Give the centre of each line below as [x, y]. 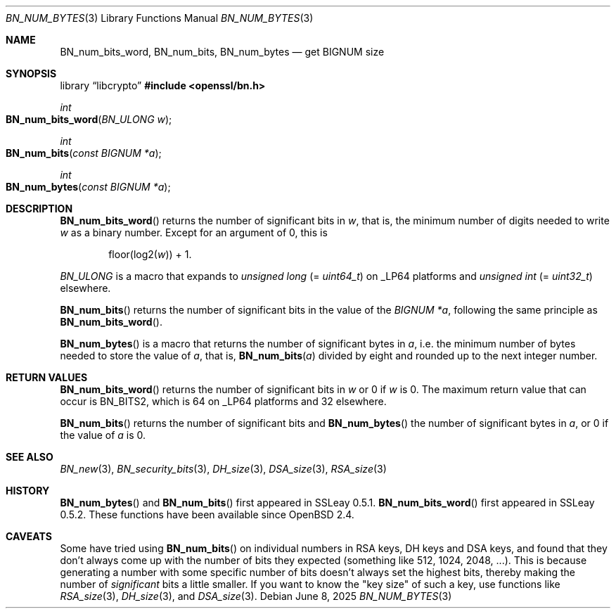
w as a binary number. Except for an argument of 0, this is [194, 232]
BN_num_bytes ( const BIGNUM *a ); [88, 187]
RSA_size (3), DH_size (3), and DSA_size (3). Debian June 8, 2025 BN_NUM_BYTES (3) [256, 596]
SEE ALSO [30, 457]
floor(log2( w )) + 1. [150, 254]
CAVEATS [29, 536]
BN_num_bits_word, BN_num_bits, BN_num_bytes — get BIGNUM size [222, 52]
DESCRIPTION [39, 209]
